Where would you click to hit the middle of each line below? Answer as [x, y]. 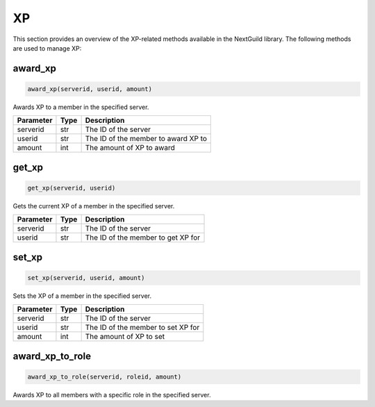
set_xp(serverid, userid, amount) [86, 277]
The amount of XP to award [130, 148]
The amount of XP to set [125, 337]
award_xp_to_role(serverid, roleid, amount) [105, 376]
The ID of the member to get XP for [143, 238]
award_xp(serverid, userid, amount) [90, 89]
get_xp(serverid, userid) [72, 188]
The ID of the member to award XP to [146, 139]
